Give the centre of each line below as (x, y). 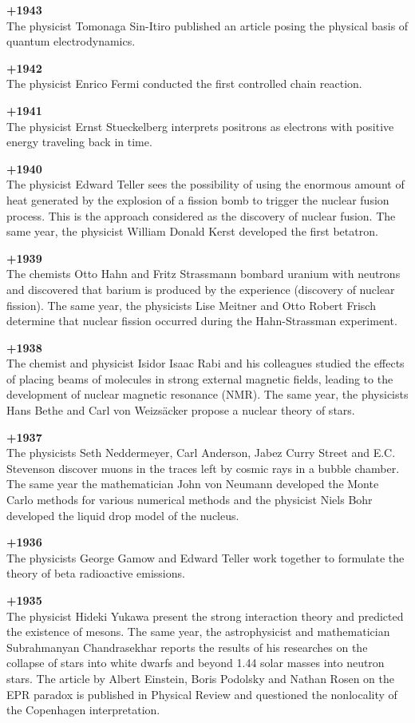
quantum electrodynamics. (71, 41)
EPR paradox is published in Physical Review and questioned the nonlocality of (202, 694)
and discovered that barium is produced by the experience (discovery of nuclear (201, 289)
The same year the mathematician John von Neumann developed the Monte (193, 484)
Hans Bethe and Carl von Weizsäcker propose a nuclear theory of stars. (181, 410)
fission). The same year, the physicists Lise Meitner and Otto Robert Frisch (191, 305)
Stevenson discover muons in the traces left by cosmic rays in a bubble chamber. (203, 468)
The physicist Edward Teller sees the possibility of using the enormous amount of (206, 184)
